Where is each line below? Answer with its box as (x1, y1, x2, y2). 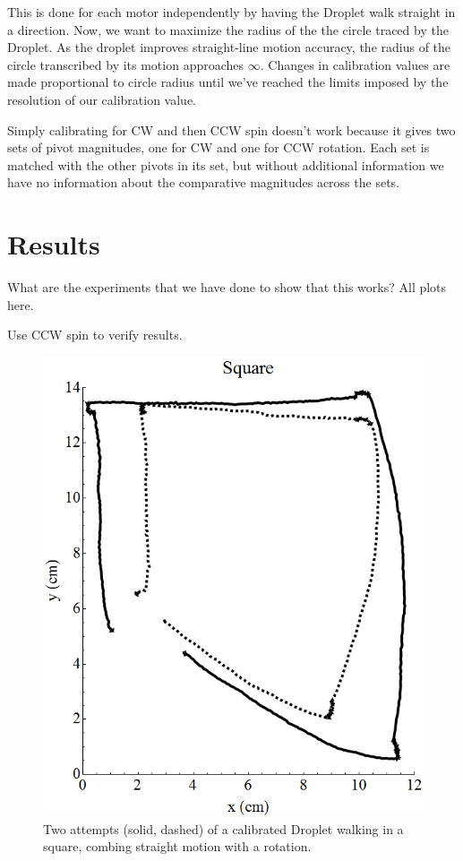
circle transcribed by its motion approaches (7, 55, 244, 73)
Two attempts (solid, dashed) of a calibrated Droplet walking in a (43, 819, 404, 838)
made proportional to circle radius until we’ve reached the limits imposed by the (7, 73, 449, 91)
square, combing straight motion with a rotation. (43, 837, 312, 856)
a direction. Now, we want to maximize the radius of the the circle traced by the (7, 20, 449, 39)
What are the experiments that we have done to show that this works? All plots (7, 278, 447, 297)
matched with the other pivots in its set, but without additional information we (7, 155, 444, 174)
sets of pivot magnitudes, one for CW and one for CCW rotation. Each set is (7, 138, 430, 157)
